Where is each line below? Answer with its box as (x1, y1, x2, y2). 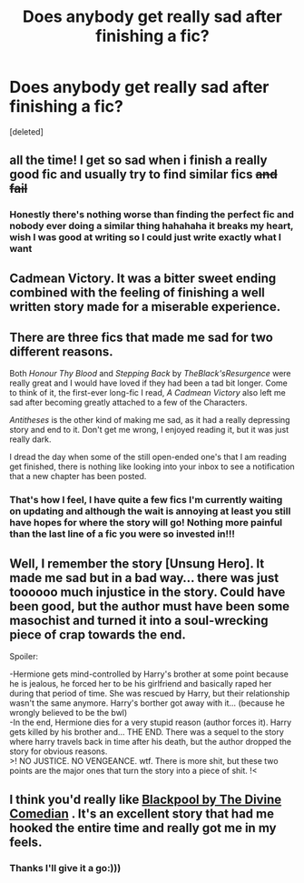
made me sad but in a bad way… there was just (9, 570, 279, 586)
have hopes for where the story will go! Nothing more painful (9, 517, 283, 529)
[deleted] (9, 125, 44, 137)
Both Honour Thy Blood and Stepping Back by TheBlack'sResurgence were (9, 368, 292, 379)
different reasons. (9, 344, 113, 360)
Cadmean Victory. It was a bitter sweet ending (9, 270, 277, 286)
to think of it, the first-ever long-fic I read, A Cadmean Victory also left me (9, 387, 286, 398)
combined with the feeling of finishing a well (9, 285, 266, 300)
